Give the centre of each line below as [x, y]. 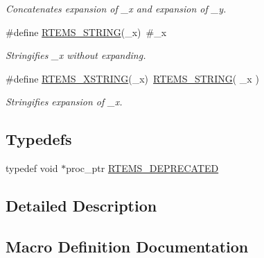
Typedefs [39, 139]
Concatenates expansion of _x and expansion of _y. [116, 8]
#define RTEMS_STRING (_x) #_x [86, 32]
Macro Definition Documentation [127, 246]
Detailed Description [81, 206]
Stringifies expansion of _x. [64, 102]
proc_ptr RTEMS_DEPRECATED [142, 168]
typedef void [32, 168]
